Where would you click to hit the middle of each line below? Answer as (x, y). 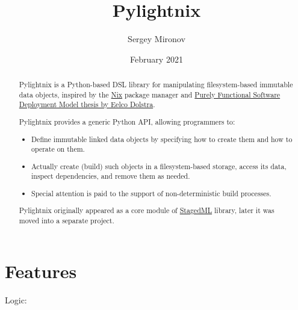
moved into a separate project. (67, 221)
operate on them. (58, 149)
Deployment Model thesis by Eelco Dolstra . (87, 104)
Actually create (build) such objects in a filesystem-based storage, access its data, (159, 166)
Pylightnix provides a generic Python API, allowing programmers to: (127, 121)
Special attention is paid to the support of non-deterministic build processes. (151, 193)
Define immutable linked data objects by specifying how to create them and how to (162, 139)
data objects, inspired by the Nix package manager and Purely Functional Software (150, 94)
